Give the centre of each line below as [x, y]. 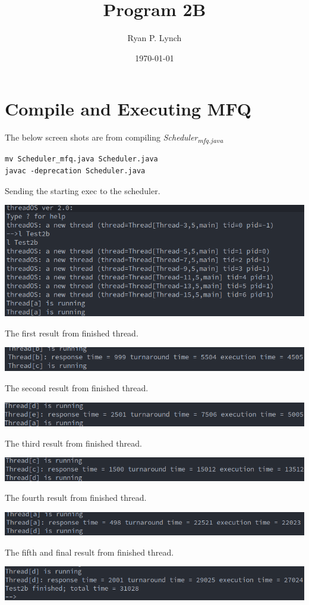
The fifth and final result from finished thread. [89, 552]
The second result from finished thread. [77, 388]
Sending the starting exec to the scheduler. [83, 190]
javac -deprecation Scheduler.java [75, 171]
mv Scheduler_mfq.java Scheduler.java [81, 159]
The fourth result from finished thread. [76, 498]
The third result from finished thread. [73, 443]
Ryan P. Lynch [154, 38]
